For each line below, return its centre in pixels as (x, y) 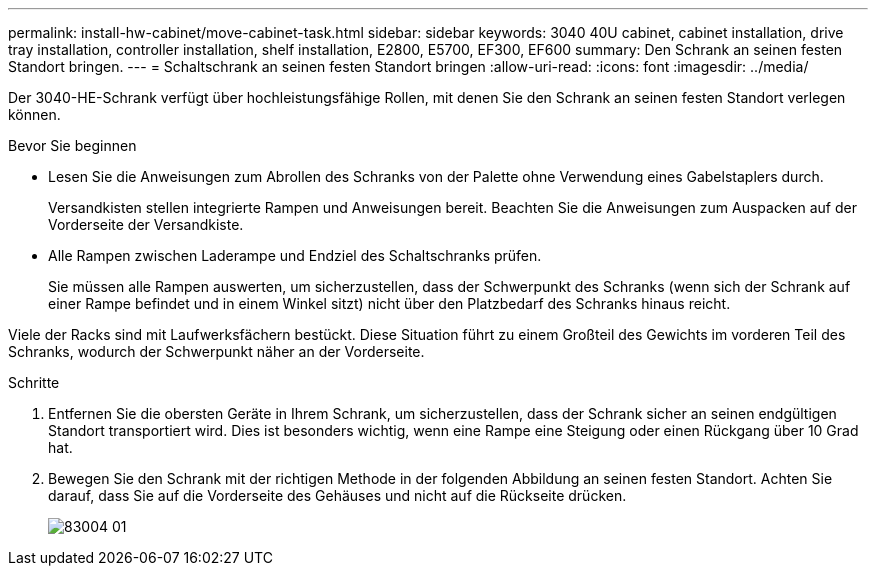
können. (34, 114)
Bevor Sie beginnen (72, 145)
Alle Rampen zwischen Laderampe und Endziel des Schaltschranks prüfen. (295, 255)
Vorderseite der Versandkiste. (146, 224)
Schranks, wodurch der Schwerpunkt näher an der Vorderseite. (216, 351)
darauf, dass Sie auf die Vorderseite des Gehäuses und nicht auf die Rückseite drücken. (337, 495)
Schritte (34, 382)
